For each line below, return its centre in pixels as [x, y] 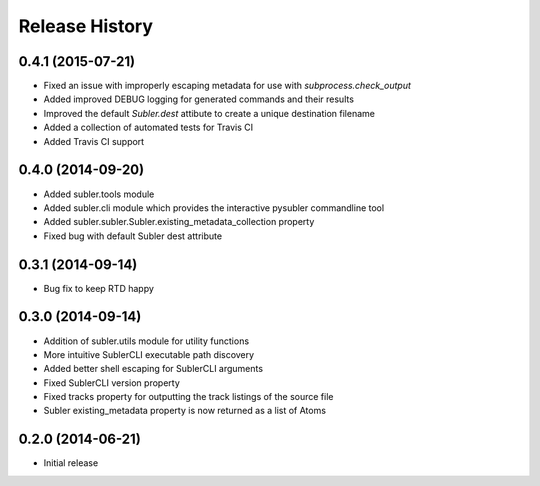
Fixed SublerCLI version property [111, 382]
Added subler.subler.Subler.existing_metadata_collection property [179, 222]
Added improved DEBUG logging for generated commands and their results [199, 99]
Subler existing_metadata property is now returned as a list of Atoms [185, 411]
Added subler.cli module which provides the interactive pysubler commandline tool [214, 207]
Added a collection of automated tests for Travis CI [148, 127]
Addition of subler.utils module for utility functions [146, 341]
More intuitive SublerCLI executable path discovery [149, 354]
